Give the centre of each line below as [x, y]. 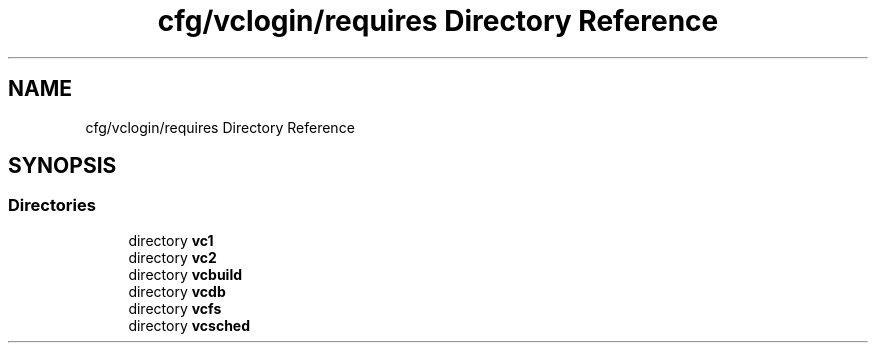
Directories [52, 205]
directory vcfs [175, 308]
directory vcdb [177, 291]
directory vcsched [189, 325]
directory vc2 [172, 257]
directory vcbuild [185, 274]
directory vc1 [171, 240]
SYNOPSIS [62, 166]
